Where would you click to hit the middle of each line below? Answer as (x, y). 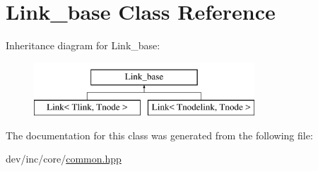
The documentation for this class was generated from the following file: (159, 135)
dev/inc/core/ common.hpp (64, 159)
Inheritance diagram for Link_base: (83, 45)
